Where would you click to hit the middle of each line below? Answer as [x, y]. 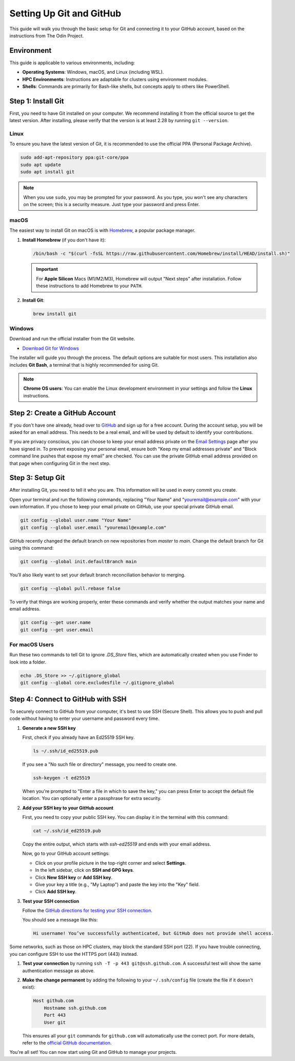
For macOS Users [32, 645]
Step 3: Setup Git [37, 478]
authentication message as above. [58, 970]
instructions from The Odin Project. [47, 35]
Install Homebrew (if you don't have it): [64, 240]
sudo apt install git [47, 172]
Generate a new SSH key [49, 728]
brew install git [55, 314]
